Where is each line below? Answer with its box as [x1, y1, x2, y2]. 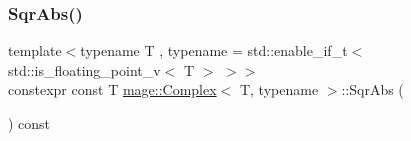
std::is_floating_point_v [8, 59, 161, 80]
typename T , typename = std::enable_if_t [80, 40, 348, 61]
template [8, 40, 62, 61]
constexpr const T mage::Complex [8, 79, 217, 100]
